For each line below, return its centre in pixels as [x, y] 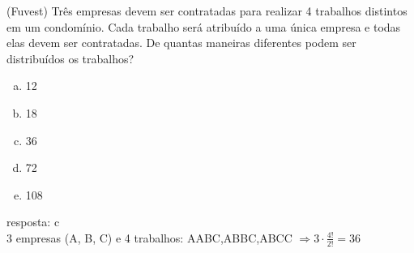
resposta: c [33, 222]
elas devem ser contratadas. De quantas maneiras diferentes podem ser [181, 43]
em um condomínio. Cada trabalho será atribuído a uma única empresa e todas [204, 26]
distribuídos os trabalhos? [70, 58]
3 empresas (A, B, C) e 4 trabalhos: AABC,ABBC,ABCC [149, 237]
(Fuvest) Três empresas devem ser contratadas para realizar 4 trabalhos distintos [207, 11]
